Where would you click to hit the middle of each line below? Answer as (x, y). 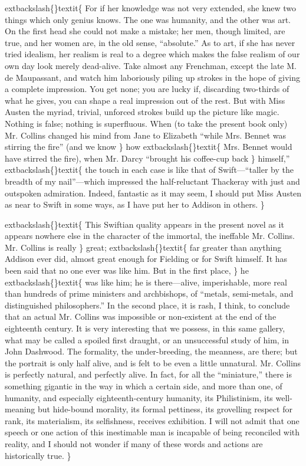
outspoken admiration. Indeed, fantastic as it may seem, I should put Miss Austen (153, 193)
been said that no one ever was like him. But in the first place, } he (127, 270)
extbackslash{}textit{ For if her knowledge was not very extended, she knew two (151, 8)
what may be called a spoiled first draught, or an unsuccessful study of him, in (147, 339)
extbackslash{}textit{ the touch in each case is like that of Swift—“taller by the (149, 170)
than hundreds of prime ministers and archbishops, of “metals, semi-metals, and (149, 293)
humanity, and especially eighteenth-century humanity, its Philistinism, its (139, 397)
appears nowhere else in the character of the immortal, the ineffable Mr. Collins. (150, 236)
